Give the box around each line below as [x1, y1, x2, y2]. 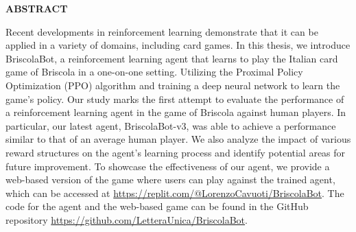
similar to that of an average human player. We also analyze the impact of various [5, 132, 351, 146]
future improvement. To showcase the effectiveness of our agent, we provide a [5, 159, 330, 173]
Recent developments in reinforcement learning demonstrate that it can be [5, 24, 318, 38]
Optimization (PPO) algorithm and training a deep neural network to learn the [5, 78, 340, 92]
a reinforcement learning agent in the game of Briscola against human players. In [5, 105, 346, 119]
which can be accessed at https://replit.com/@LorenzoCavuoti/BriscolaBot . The [5, 185, 344, 200]
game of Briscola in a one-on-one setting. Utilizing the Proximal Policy [5, 65, 303, 79]
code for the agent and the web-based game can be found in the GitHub [5, 199, 309, 213]
